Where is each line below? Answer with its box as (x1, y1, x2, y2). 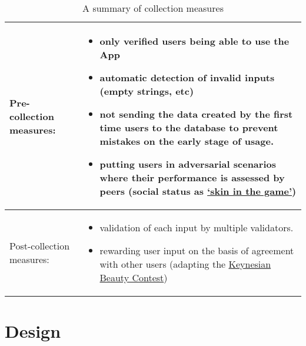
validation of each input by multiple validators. (99, 221, 294, 234)
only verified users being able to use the (99, 34, 290, 48)
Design (5, 319, 61, 343)
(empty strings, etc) (99, 84, 194, 98)
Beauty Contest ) (99, 271, 168, 284)
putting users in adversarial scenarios (99, 157, 276, 171)
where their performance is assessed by (99, 171, 285, 184)
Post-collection (9, 239, 70, 252)
